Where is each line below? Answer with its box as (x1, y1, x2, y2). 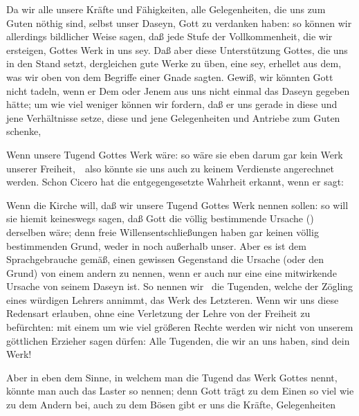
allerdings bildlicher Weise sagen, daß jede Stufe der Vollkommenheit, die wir (6, 29, 333, 44)
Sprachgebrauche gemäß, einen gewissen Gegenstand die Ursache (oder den (6, 252, 324, 266)
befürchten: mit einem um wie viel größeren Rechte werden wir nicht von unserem (6, 320, 353, 334)
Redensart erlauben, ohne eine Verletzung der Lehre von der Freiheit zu (6, 306, 311, 320)
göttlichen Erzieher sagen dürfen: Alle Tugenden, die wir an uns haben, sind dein (6, 333, 350, 347)
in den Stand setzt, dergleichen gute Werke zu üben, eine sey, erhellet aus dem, (6, 56, 342, 71)
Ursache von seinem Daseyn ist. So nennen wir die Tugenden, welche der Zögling (6, 279, 353, 293)
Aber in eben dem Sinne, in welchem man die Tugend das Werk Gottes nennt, (6, 370, 338, 384)
